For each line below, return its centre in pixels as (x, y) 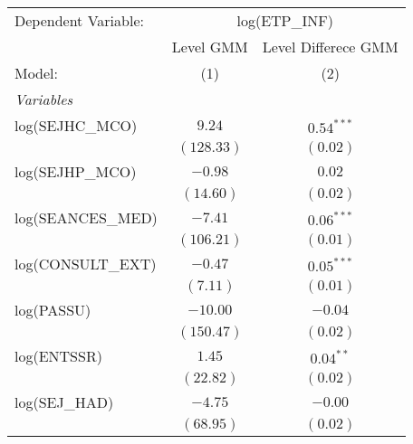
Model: (37, 73)
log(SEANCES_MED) (86, 217)
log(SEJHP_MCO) (76, 171)
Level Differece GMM (330, 47)
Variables (44, 99)
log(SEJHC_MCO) (76, 125)
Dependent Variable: (79, 20)
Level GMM (210, 47)
